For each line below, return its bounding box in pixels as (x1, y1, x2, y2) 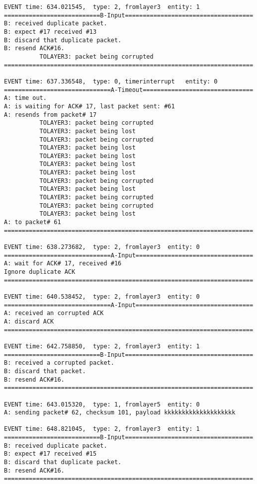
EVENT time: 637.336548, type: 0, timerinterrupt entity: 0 (4, 78, 218, 85)
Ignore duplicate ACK (4, 268, 76, 275)
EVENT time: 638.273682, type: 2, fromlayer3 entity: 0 (4, 243, 200, 251)
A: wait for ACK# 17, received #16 (4, 260, 122, 267)
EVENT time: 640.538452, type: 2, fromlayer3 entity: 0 (4, 293, 200, 300)
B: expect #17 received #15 (4, 450, 97, 458)
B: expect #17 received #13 (4, 28, 97, 35)
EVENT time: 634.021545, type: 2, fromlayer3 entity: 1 (4, 3, 200, 10)
